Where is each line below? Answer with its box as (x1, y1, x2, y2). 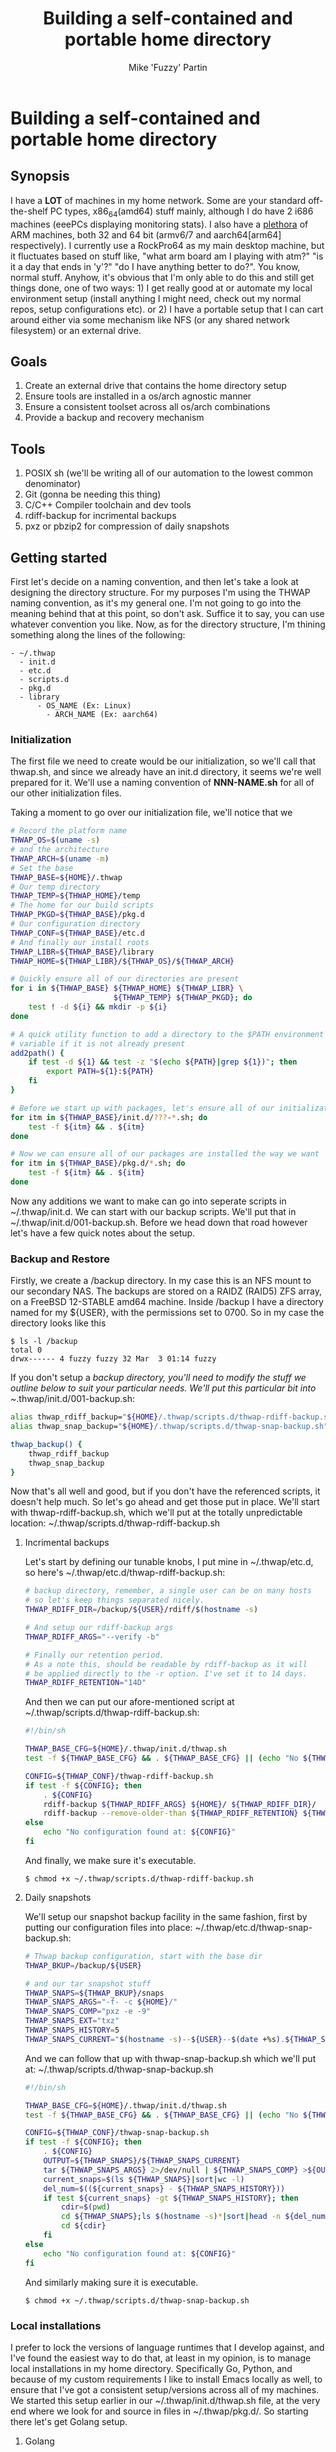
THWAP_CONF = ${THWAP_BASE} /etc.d (10, 928, 145, 938)
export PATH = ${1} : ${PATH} (46, 1067, 155, 1077)
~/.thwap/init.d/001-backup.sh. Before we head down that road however (10, 1216, 308, 1228)
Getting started (10, 549, 108, 566)
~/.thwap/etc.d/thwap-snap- (194, 1921, 313, 1933)
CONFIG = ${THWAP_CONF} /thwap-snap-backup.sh (24, 2128, 210, 2138)
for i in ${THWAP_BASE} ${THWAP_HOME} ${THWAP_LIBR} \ (10, 983, 244, 994)
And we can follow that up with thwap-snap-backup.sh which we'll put (24, 2052, 317, 2064)
